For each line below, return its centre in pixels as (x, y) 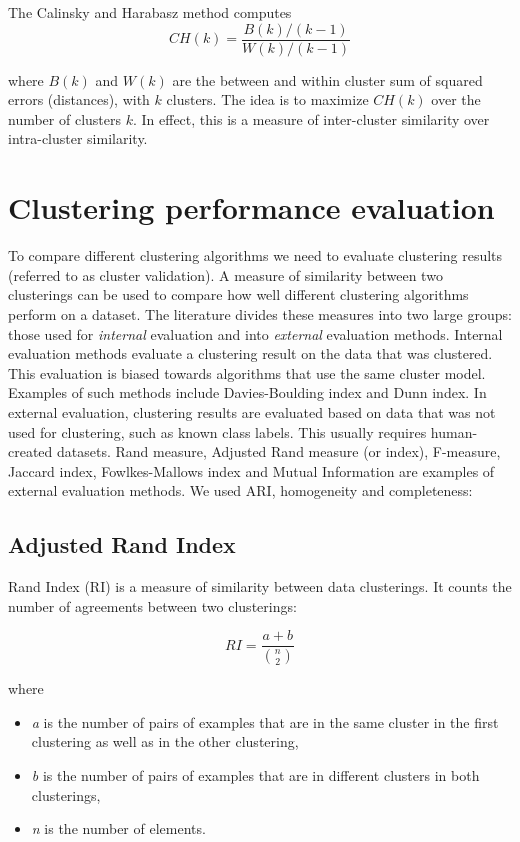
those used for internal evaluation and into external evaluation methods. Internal (255, 333)
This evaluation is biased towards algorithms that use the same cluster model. (247, 372)
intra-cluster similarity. (78, 138)
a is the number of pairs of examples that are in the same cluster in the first (265, 721)
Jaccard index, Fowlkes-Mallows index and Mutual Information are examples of (251, 470)
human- (454, 431)
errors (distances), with (79, 99)
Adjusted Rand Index (122, 544)
